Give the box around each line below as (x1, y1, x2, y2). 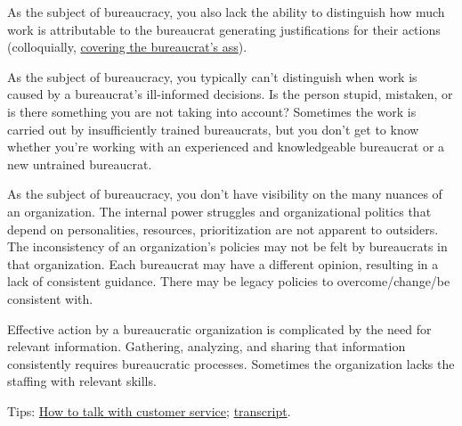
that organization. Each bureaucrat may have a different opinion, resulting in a (7, 254, 439, 273)
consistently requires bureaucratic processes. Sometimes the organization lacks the (7, 354, 455, 373)
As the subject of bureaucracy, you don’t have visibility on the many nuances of (7, 184, 442, 203)
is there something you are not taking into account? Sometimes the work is (7, 102, 417, 120)
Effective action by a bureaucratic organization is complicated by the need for (7, 319, 432, 338)
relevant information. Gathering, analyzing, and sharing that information (7, 337, 406, 356)
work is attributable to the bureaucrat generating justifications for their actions (7, 20, 441, 38)
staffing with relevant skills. (7, 372, 157, 390)
